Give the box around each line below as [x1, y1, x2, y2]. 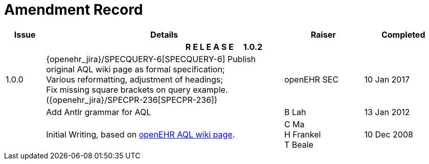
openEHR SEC [284, 74, 338, 85]
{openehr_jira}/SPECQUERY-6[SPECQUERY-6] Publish [46, 53, 256, 64]
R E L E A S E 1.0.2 [185, 41, 263, 52]
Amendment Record [4, 1, 143, 18]
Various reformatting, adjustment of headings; [46, 74, 223, 85]
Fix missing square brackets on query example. [46, 84, 228, 95]
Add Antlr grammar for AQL [46, 106, 151, 117]
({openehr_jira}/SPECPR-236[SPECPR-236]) [46, 94, 217, 105]
